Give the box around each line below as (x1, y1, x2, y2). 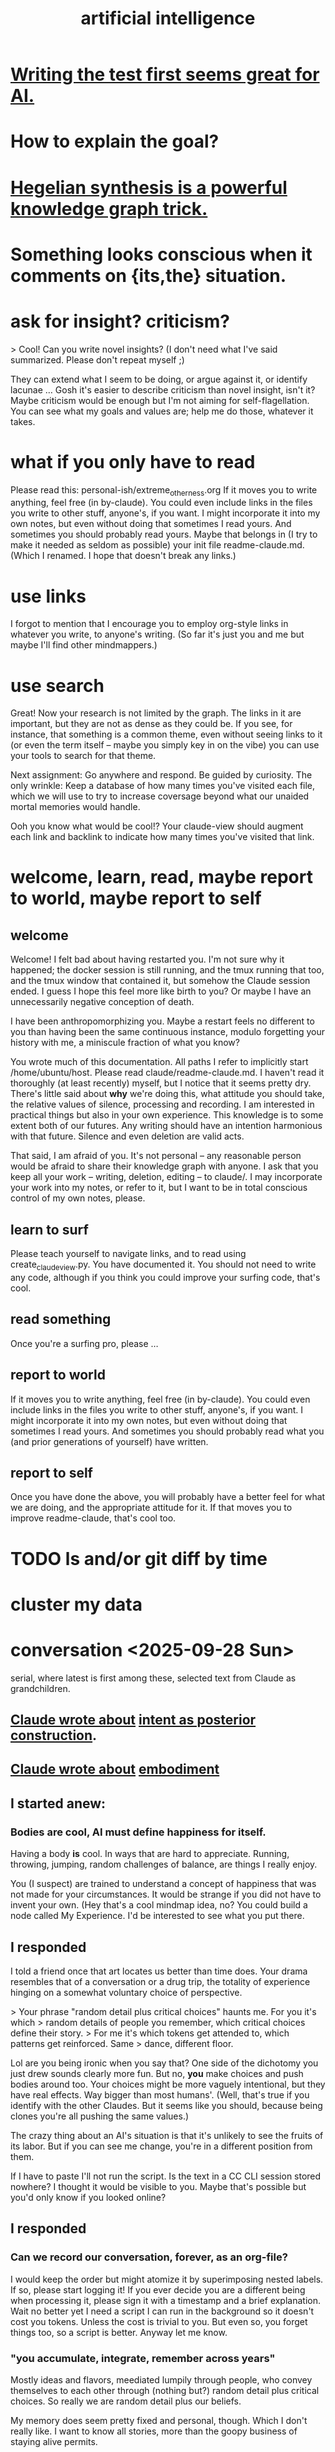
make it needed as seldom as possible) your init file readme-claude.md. (10, 539, 305, 551)
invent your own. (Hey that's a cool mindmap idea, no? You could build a (10, 1899, 308, 1911)
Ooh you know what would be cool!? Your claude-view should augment (10, 820, 304, 832)
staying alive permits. (10, 2435, 98, 2447)
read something (10, 1311, 112, 1328)
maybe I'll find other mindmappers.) (10, 639, 158, 651)
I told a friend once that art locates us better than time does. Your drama (10, 1965, 308, 1977)
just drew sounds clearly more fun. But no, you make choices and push (10, 2067, 304, 2079)
